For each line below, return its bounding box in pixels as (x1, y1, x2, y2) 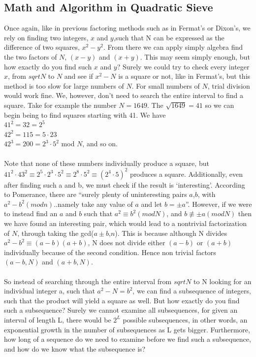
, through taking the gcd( (17, 227, 94, 238)
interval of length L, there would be (4, 314, 111, 325)
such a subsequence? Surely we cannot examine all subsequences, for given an (4, 305, 238, 315)
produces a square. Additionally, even (130, 168, 243, 179)
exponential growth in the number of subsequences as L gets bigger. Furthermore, (4, 324, 250, 334)
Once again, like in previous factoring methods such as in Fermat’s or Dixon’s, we (4, 23, 251, 33)
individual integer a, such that (4, 286, 95, 296)
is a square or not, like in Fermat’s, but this (118, 71, 251, 81)
